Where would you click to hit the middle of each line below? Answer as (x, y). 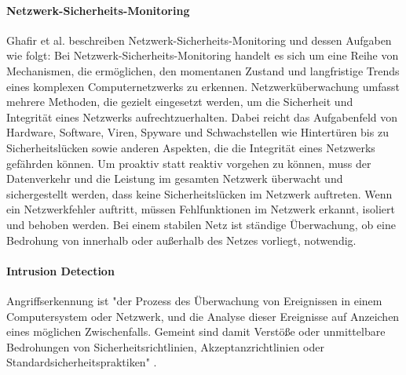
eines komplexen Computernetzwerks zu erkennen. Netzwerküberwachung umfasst (203, 86)
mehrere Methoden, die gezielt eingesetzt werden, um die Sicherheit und (180, 102)
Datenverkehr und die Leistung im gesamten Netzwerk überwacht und (175, 178)
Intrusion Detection (60, 270)
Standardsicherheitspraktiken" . (82, 362)
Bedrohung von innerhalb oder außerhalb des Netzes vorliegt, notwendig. (181, 240)
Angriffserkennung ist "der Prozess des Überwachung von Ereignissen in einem (194, 300)
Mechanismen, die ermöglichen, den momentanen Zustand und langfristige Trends (203, 70)
